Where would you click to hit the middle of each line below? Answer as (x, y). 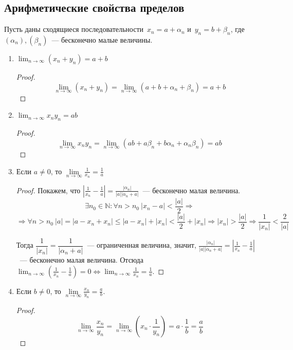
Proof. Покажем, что (48, 190)
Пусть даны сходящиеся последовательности (74, 29)
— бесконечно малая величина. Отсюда (81, 260)
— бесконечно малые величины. (102, 40)
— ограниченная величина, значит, (142, 245)
